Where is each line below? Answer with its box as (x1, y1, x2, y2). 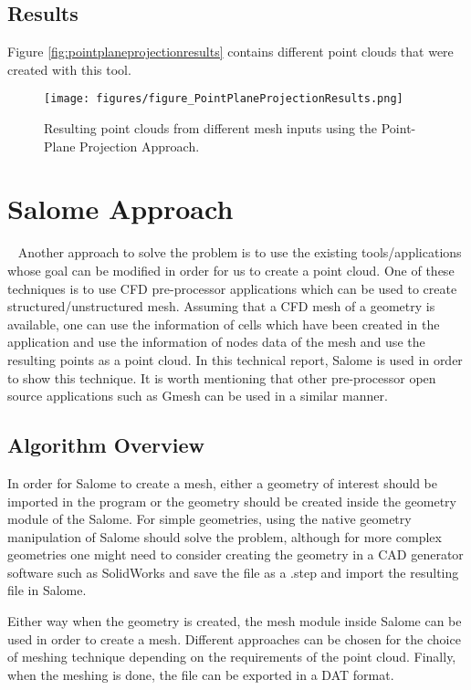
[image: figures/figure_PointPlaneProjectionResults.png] (44, 92, 403, 106)
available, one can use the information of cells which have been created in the (7, 314, 440, 333)
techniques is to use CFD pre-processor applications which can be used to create (7, 278, 457, 298)
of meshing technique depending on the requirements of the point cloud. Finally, (7, 647, 456, 666)
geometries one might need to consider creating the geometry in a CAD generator (7, 545, 464, 564)
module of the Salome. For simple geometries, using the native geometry (7, 509, 412, 528)
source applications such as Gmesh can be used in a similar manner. (7, 386, 388, 405)
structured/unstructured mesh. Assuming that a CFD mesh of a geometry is (7, 297, 435, 316)
